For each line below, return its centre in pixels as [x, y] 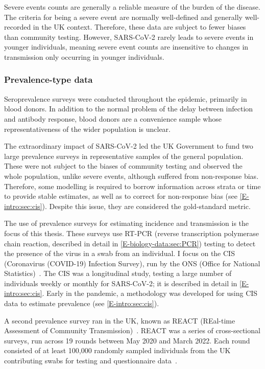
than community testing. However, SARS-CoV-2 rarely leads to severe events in [129, 37]
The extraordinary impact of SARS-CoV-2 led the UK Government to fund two [129, 146]
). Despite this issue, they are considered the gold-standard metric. [146, 206]
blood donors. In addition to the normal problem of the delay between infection [129, 109]
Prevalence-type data [49, 79]
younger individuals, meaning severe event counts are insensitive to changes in [126, 47]
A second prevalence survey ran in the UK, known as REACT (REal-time [120, 320]
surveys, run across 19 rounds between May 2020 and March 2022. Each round [127, 340]
